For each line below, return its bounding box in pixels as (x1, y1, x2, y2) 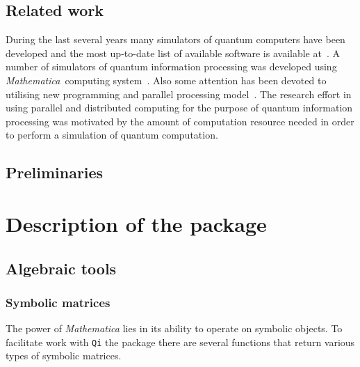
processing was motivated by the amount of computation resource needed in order (6, 114, 354, 128)
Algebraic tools (6, 257, 117, 279)
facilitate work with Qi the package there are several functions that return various (6, 334, 355, 349)
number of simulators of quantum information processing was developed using (6, 59, 337, 74)
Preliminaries (6, 162, 104, 183)
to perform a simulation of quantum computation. (6, 127, 218, 142)
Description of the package (6, 209, 267, 237)
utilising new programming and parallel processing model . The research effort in (6, 86, 352, 101)
